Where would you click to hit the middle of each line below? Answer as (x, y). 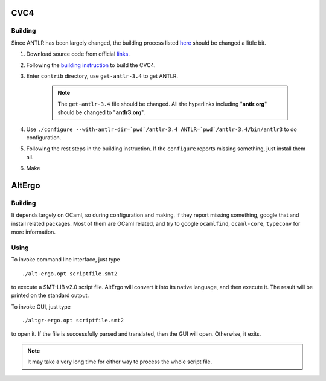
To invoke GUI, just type (41, 306)
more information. (33, 232)
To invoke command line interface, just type (66, 260)
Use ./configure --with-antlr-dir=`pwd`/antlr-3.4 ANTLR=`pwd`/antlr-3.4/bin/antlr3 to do (161, 129)
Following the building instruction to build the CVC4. (91, 65)
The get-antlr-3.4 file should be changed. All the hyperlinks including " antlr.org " (162, 104)
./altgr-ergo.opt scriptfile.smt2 (73, 321)
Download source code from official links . (78, 54)
